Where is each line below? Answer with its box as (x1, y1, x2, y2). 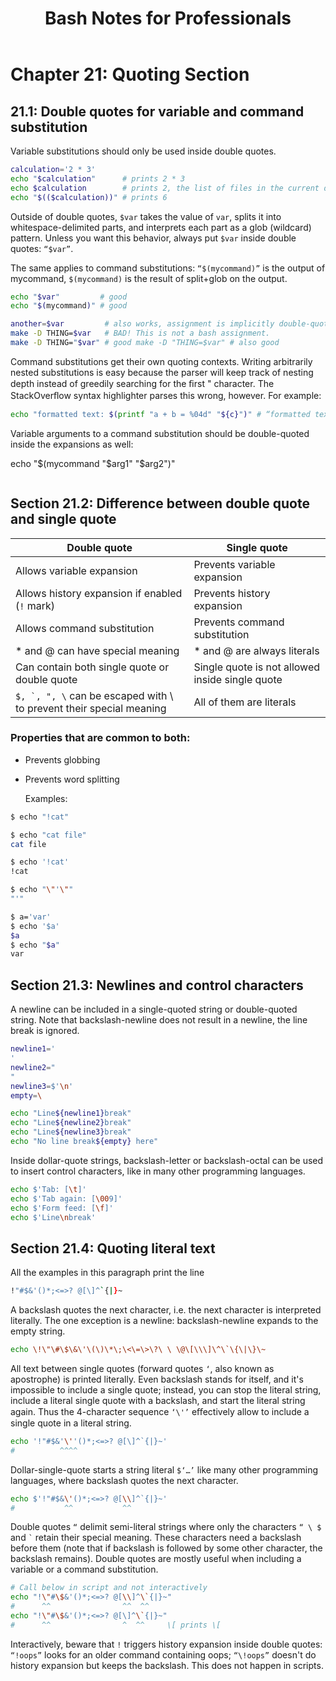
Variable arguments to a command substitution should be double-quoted (10, 427, 310, 439)
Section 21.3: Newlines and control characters (10, 977, 304, 994)
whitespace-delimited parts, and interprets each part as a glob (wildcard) (10, 221, 312, 233)
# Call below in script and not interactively (10, 1583, 208, 1593)
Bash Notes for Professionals (44, 7, 292, 30)
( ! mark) (15, 598, 56, 612)
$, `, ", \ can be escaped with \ (15, 688, 174, 702)
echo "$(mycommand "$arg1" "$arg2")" (10, 457, 176, 469)
